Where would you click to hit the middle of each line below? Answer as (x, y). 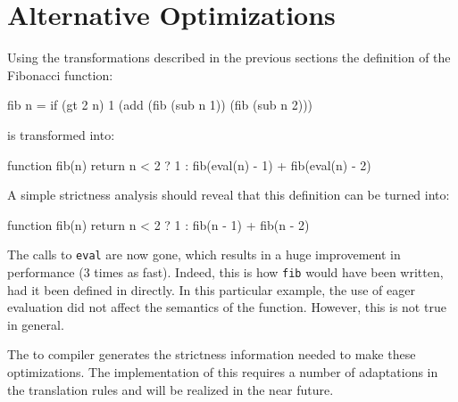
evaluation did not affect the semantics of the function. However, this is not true (227, 307)
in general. (36, 324)
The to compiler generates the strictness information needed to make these (212, 354)
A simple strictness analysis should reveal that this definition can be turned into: (229, 195)
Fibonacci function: (60, 74)
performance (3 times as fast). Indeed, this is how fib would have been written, (225, 271)
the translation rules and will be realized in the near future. (171, 389)
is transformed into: (61, 134)
